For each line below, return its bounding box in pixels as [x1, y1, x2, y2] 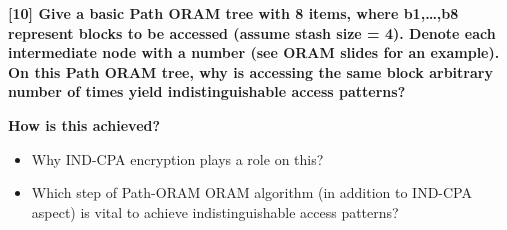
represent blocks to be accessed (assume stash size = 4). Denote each [8, 22, 496, 43]
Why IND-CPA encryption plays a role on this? [31, 148, 324, 169]
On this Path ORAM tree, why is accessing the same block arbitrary [8, 61, 493, 82]
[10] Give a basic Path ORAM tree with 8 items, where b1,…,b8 [8, 3, 459, 23]
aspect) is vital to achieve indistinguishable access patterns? [31, 201, 399, 222]
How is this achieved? [8, 114, 161, 135]
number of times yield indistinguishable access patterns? [8, 81, 406, 102]
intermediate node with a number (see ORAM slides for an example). [8, 42, 500, 63]
